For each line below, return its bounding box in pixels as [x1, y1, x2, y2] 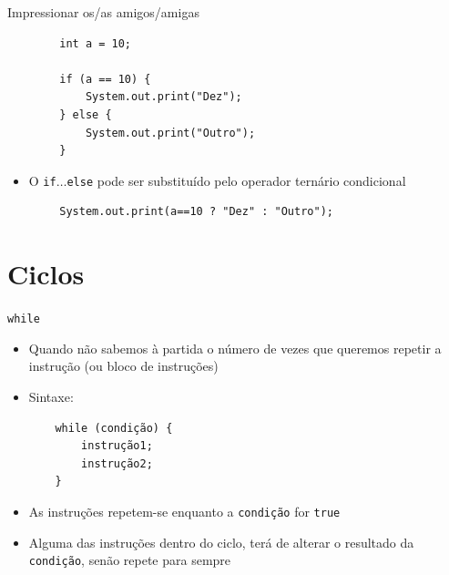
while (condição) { [55, 421, 173, 435]
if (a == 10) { [59, 72, 151, 86]
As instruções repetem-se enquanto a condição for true [28, 501, 341, 520]
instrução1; [81, 439, 153, 453]
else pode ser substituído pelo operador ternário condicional [66, 170, 406, 190]
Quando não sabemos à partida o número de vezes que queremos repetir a [28, 338, 442, 357]
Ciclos [7, 255, 85, 293]
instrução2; [81, 457, 153, 470]
